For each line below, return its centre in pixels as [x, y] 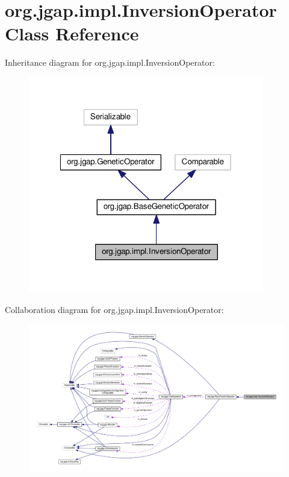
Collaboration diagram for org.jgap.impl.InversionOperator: [114, 309]
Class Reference [72, 33]
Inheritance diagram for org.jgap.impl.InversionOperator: [110, 62]
